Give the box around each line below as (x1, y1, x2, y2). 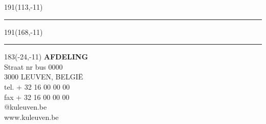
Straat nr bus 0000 (4, 61, 63, 72)
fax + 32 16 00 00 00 (4, 91, 70, 102)
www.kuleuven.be (4, 111, 59, 122)
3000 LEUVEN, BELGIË (4, 71, 83, 82)
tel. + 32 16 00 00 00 (4, 81, 70, 92)
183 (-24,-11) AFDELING (4, 51, 88, 62)
